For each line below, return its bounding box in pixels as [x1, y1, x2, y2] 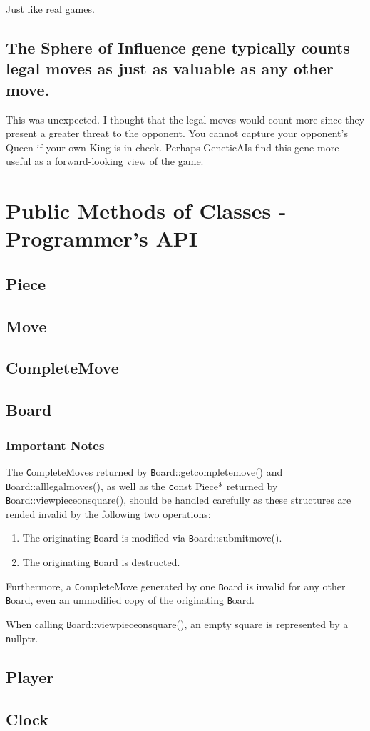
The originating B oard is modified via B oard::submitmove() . [22, 530, 282, 545]
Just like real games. [6, 1, 95, 16]
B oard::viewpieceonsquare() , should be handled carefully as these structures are [6, 492, 351, 507]
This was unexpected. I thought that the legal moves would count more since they [6, 111, 365, 126]
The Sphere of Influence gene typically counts [6, 36, 350, 58]
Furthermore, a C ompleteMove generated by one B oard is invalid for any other [6, 578, 346, 593]
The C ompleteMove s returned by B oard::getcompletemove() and [6, 464, 283, 479]
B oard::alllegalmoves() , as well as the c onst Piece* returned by [6, 478, 278, 493]
